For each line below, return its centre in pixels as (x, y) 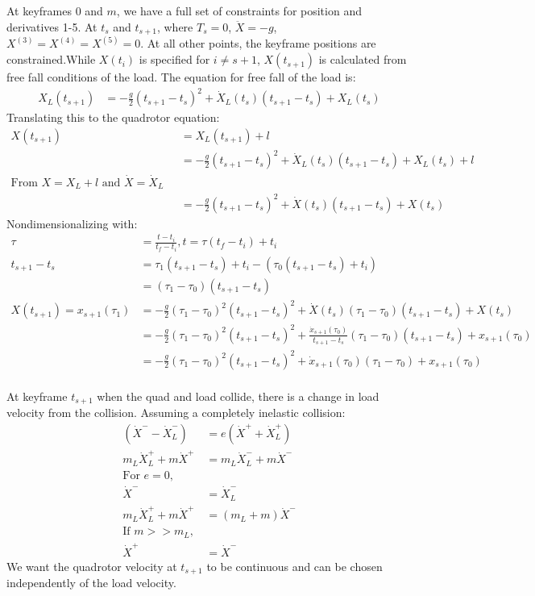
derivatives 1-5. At (52, 26)
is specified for (174, 59)
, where (175, 26)
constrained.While (51, 59)
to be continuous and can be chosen (294, 566)
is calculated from (363, 59)
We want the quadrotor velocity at (92, 566)
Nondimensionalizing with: (72, 223)
